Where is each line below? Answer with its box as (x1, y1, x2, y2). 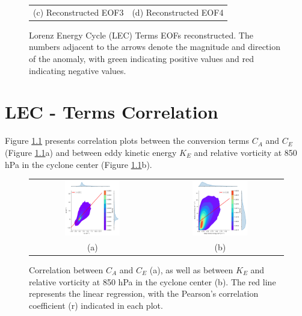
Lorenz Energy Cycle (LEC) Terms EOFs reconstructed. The (29, 28, 253, 41)
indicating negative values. (29, 64, 126, 76)
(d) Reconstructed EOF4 (132, 5, 224, 18)
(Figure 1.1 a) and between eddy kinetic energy (5, 146, 177, 158)
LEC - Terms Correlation (5, 99, 218, 124)
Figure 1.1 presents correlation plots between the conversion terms (5, 134, 250, 147)
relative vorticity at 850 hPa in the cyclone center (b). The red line (29, 275, 276, 288)
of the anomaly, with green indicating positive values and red (29, 52, 254, 65)
